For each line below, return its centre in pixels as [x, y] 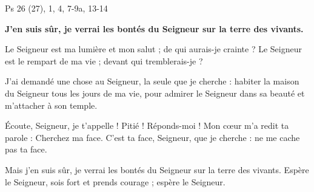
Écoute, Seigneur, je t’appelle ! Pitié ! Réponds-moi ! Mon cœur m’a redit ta [147, 125]
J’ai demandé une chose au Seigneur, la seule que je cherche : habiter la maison [152, 81]
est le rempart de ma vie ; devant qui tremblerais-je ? [104, 60]
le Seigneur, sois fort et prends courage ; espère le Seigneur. [115, 181]
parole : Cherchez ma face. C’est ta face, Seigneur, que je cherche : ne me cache [152, 137]
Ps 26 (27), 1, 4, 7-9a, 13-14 [56, 8]
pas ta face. [26, 149]
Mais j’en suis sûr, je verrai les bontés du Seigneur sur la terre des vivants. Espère [157, 169]
